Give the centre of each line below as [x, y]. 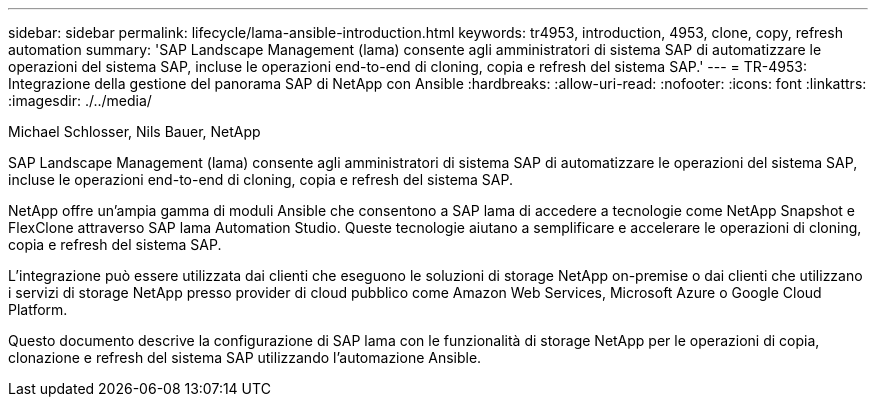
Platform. [38, 309]
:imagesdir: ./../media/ [80, 100]
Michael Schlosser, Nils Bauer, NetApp [134, 131]
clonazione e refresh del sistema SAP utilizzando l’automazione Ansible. [245, 357]
